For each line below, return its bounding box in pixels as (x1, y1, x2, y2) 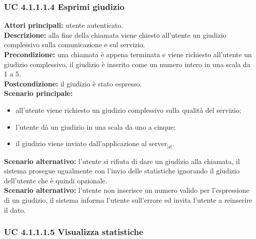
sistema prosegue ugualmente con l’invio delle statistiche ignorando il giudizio (4, 165, 240, 176)
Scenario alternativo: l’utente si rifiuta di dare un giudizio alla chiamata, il (4, 156, 240, 166)
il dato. (4, 204, 26, 215)
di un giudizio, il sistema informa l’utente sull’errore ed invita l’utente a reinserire (4, 195, 253, 205)
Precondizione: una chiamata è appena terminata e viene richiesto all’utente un (4, 49, 252, 59)
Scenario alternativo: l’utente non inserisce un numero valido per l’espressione (4, 185, 250, 195)
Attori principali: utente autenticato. (4, 20, 124, 30)
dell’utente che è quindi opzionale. (4, 175, 108, 185)
